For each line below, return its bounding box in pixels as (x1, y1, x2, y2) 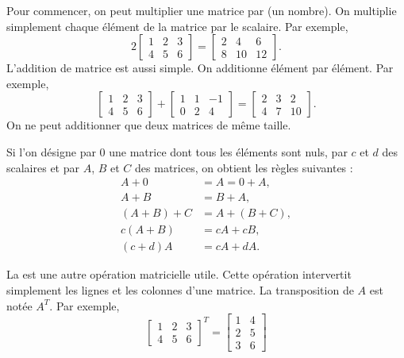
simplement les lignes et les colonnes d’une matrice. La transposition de (6, 281, 354, 298)
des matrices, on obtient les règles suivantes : (135, 159, 353, 175)
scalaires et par (6, 159, 79, 175)
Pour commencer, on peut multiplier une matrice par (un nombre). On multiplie (6, 2, 397, 18)
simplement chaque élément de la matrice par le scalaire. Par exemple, (6, 17, 348, 34)
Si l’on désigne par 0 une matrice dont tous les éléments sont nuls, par (6, 143, 348, 160)
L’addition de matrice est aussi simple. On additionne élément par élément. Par (6, 60, 394, 76)
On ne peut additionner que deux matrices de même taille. (6, 117, 291, 133)
